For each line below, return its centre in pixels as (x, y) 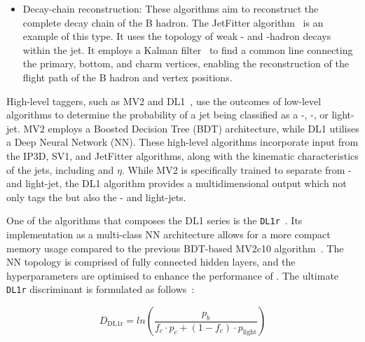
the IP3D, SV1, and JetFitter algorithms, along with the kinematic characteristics (182, 155)
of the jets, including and (60, 169)
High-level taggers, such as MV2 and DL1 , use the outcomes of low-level (164, 101)
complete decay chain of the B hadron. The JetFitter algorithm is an (173, 22)
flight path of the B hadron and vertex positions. (128, 77)
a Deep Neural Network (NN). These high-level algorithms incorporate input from (182, 142)
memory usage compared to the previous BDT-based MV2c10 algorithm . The (175, 248)
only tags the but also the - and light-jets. (96, 197)
